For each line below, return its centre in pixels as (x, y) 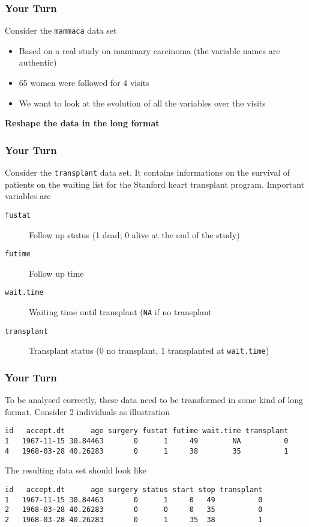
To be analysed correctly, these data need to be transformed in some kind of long (154, 400)
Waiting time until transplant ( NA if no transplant (120, 312)
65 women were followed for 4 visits (84, 83)
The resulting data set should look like (76, 470)
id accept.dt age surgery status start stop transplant (134, 490)
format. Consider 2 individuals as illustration (88, 411)
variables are (28, 196)
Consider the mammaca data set (61, 30)
